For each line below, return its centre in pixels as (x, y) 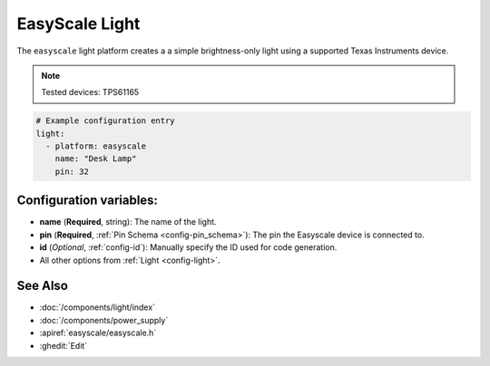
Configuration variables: (88, 201)
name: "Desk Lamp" (96, 159)
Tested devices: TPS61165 (90, 92)
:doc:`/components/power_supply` (104, 320)
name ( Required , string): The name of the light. (128, 222)
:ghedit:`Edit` (64, 345)
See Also (42, 286)
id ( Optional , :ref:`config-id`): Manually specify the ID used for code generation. (188, 247)
